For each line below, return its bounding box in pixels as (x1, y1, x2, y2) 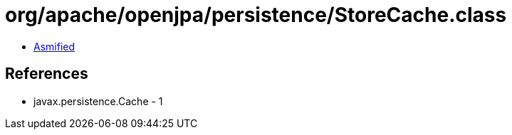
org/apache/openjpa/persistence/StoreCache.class (5, 3, 507, 27)
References (5, 65, 88, 83)
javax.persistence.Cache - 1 (33, 94, 163, 107)
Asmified (33, 40, 75, 53)
